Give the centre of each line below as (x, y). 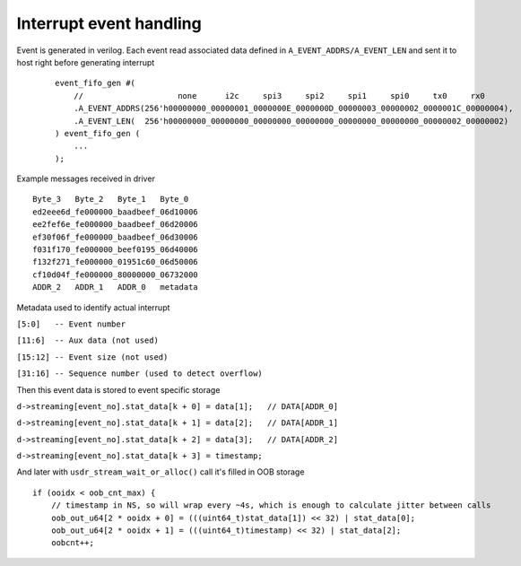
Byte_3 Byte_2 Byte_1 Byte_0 (111, 199)
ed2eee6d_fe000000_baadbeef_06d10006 (116, 212)
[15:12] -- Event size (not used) (92, 357)
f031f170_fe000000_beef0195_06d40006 (116, 250)
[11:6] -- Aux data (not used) (87, 340)
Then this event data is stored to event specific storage (118, 389)
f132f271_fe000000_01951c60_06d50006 (116, 262)
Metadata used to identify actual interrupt (93, 307)
